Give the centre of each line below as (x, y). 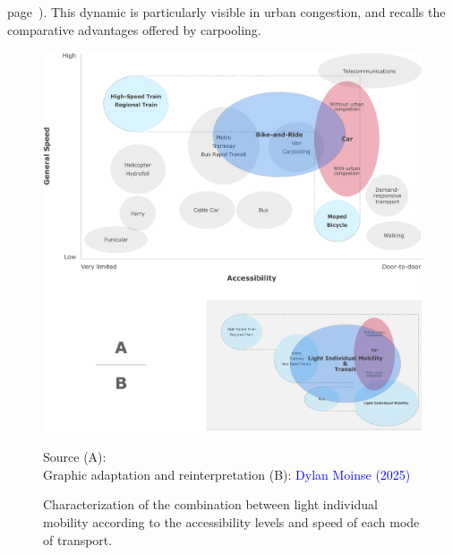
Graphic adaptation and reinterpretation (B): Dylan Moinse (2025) (227, 474)
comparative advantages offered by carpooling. (134, 29)
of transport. (78, 539)
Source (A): (75, 457)
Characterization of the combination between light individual (210, 504)
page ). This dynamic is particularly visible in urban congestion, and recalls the (226, 12)
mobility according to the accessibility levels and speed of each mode (231, 521)
